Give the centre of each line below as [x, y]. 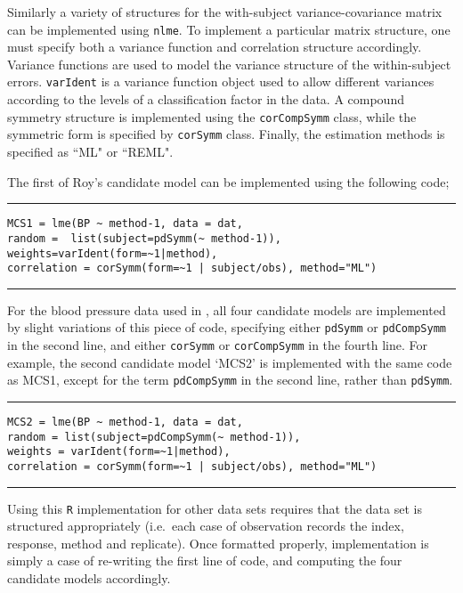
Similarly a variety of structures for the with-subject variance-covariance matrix [225, 12]
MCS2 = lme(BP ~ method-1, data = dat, [125, 422]
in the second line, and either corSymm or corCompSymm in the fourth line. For [217, 345]
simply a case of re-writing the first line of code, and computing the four [205, 561]
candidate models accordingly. [89, 578]
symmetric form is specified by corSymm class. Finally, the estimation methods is [226, 134]
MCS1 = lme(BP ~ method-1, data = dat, [125, 224]
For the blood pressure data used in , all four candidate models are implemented [227, 309]
